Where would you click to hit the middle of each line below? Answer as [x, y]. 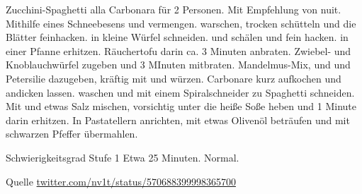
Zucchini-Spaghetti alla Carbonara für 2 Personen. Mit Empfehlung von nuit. [174, 9]
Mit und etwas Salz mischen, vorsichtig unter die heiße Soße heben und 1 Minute [181, 106]
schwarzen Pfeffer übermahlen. [72, 134]
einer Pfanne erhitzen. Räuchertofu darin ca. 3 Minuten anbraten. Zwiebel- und [179, 50]
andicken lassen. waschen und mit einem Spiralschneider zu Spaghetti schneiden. [180, 92]
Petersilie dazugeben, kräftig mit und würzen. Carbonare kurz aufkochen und [174, 78]
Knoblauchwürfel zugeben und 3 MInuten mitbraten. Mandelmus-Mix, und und [178, 65]
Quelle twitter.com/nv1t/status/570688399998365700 [121, 181]
